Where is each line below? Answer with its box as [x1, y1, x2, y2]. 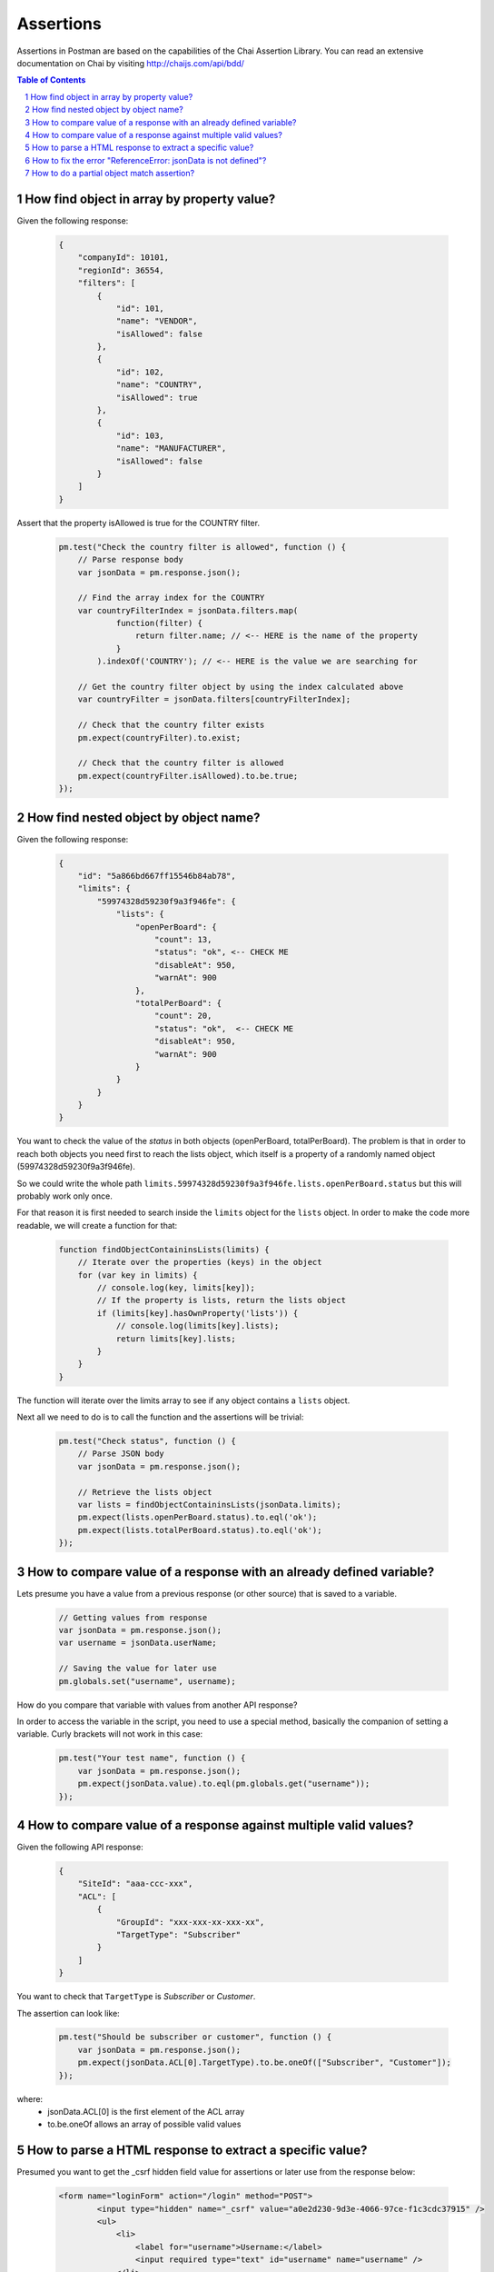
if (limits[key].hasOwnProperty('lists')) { [96, 1308, 299, 1318]
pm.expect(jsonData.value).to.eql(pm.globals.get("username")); [77, 1779, 370, 1789]
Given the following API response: [16, 1841, 144, 1853]
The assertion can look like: [16, 2008, 120, 2018]
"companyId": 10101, [77, 253, 170, 263]
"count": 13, [154, 934, 212, 944]
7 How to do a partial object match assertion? [25, 168, 195, 179]
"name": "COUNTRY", [115, 380, 203, 390]
